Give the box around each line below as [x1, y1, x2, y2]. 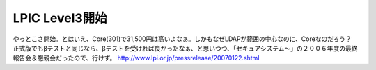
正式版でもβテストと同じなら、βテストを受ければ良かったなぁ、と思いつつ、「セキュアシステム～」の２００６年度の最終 [13, 44, 358, 52]
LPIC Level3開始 [13, 10, 107, 26]
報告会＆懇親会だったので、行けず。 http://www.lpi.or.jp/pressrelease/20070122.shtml [13, 54, 260, 62]
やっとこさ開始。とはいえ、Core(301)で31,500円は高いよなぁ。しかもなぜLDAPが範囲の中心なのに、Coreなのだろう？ [13, 35, 352, 43]
